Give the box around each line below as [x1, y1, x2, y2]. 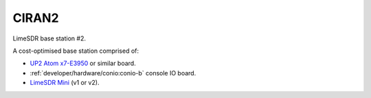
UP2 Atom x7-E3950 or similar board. [30, 59, 137, 68]
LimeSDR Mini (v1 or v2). [30, 79, 100, 87]
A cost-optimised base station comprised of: [12, 47, 139, 55]
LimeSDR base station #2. [12, 34, 86, 42]
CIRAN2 [12, 10, 59, 25]
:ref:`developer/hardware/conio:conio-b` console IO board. [30, 69, 196, 77]
